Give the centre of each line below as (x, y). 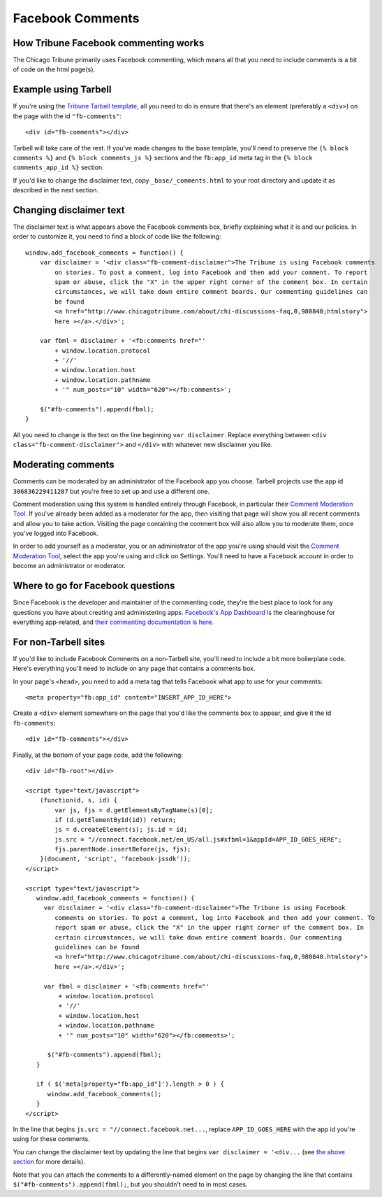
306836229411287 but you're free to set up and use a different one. (111, 491)
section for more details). (49, 1162)
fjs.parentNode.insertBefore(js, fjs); (123, 849)
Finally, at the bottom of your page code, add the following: (98, 755)
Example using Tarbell (62, 90)
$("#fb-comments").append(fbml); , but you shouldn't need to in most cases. (130, 1184)
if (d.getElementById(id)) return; (116, 820)
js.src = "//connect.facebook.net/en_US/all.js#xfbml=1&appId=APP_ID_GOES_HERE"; (198, 839)
